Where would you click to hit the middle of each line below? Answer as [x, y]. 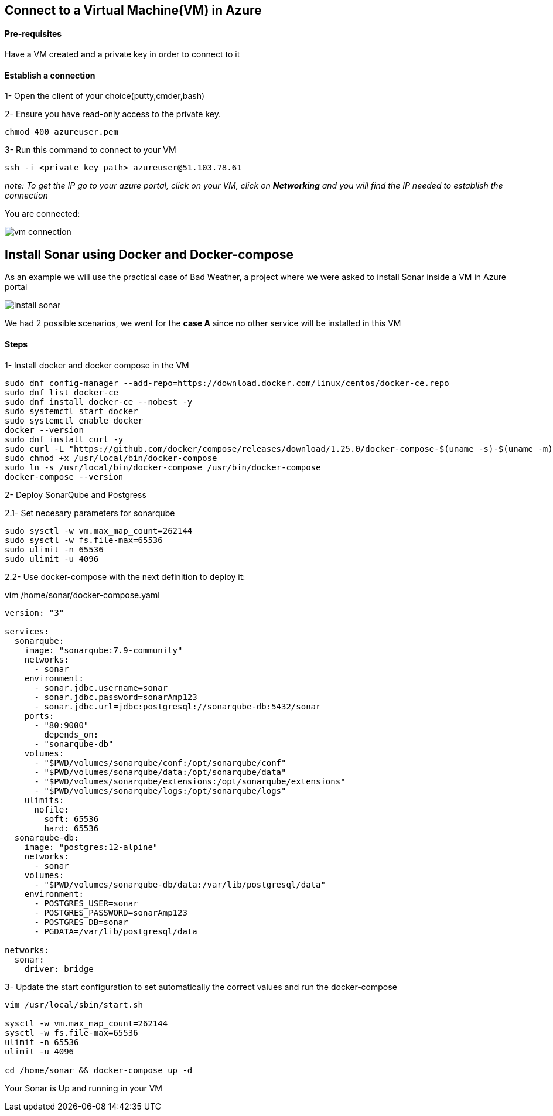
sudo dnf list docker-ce [62, 392]
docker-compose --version [64, 477]
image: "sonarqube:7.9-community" [103, 650]
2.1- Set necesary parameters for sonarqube [90, 513]
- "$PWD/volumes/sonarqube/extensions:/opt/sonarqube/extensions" [190, 781]
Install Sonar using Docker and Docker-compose [149, 254]
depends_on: [71, 734]
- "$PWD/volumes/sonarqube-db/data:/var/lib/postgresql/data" [180, 884]
